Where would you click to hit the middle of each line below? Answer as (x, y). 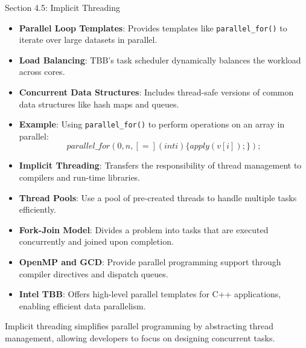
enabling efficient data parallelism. (82, 305)
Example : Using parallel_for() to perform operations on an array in (152, 124)
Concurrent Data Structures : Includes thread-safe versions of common (156, 92)
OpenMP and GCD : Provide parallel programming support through (150, 262)
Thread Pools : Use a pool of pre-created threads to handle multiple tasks (158, 197)
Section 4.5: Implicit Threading (63, 7)
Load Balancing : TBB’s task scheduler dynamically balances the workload (160, 60)
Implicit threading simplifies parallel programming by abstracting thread (139, 326)
